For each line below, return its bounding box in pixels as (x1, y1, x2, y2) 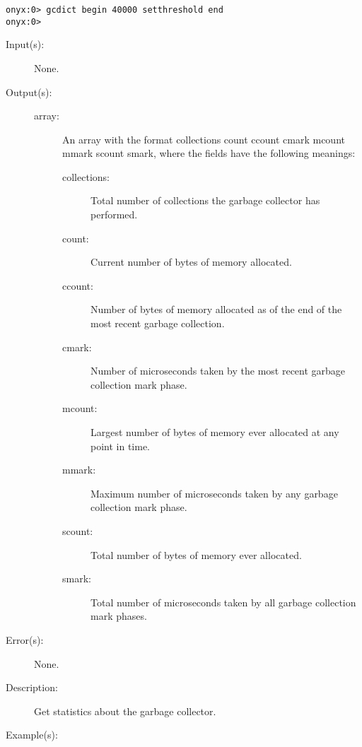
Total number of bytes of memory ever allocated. (90, 547, 302, 562)
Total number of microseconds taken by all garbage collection (90, 594, 356, 609)
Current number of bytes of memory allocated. (90, 254, 292, 269)
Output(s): (6, 84, 52, 99)
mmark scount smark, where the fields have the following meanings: (62, 146, 356, 160)
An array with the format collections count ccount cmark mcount (62, 131, 345, 146)
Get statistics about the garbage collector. (34, 703, 216, 718)
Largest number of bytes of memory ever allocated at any (90, 425, 339, 439)
